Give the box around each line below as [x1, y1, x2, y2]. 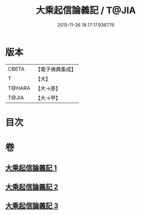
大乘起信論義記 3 [5, 202, 59, 210]
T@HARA [8, 85, 31, 92]
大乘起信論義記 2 [5, 182, 59, 191]
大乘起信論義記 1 [5, 164, 57, 172]
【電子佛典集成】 [35, 66, 77, 73]
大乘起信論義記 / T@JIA [35, 5, 136, 16]
